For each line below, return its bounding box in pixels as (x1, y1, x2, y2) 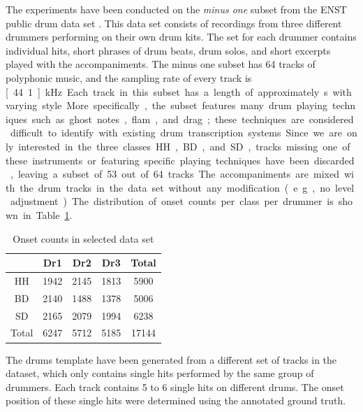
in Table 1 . (22, 207, 73, 222)
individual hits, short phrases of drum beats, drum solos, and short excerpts (6, 43, 331, 57)
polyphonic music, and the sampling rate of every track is (6, 70, 252, 85)
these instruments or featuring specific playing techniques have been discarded (6, 152, 355, 167)
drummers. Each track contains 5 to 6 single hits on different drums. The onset (6, 379, 344, 394)
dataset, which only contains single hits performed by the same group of (6, 366, 314, 381)
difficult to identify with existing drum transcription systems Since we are (10, 125, 343, 140)
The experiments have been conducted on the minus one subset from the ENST (6, 2, 347, 16)
